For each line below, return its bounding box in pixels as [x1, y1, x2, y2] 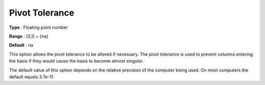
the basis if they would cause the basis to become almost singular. [9, 58, 144, 64]
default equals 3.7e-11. [9, 74, 54, 80]
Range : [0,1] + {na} [9, 33, 49, 39]
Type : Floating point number [9, 24, 68, 30]
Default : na [9, 42, 33, 48]
